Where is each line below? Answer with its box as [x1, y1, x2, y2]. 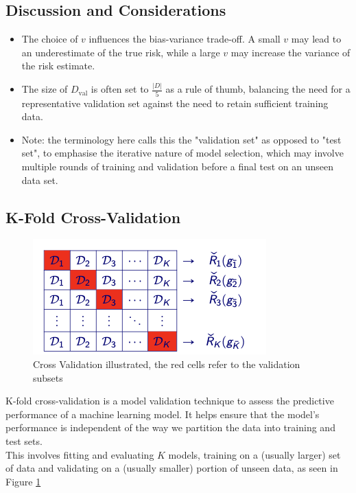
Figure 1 [5, 474, 41, 488]
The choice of [21, 32, 78, 46]
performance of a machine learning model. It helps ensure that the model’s [5, 406, 320, 421]
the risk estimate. [21, 58, 95, 73]
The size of [21, 82, 68, 96]
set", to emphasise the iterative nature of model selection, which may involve [21, 146, 344, 160]
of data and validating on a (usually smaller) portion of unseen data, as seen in [5, 461, 338, 475]
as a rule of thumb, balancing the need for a [165, 82, 351, 96]
